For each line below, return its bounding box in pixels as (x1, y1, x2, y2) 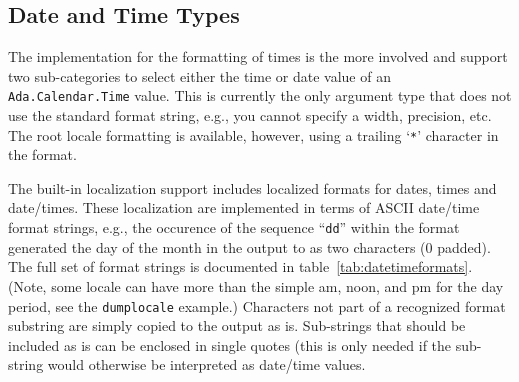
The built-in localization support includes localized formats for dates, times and (8, 177, 497, 198)
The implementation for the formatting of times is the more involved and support (8, 46, 508, 67)
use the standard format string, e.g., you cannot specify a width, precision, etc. (8, 105, 492, 126)
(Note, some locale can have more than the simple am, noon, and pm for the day (8, 275, 504, 296)
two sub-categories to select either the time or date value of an (8, 65, 391, 86)
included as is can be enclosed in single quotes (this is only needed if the (8, 334, 452, 355)
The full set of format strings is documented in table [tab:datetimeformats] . (8, 256, 473, 277)
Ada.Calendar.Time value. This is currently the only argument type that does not (8, 85, 512, 106)
